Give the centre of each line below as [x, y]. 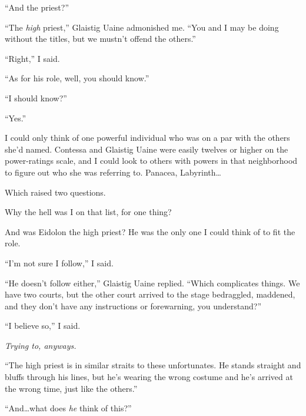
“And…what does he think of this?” [68, 408]
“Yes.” [16, 118]
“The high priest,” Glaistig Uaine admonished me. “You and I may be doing [142, 27]
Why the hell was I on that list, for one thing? [88, 212]
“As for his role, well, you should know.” [77, 78]
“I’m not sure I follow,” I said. [59, 263]
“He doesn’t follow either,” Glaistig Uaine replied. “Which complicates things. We [152, 283]
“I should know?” [36, 98]
